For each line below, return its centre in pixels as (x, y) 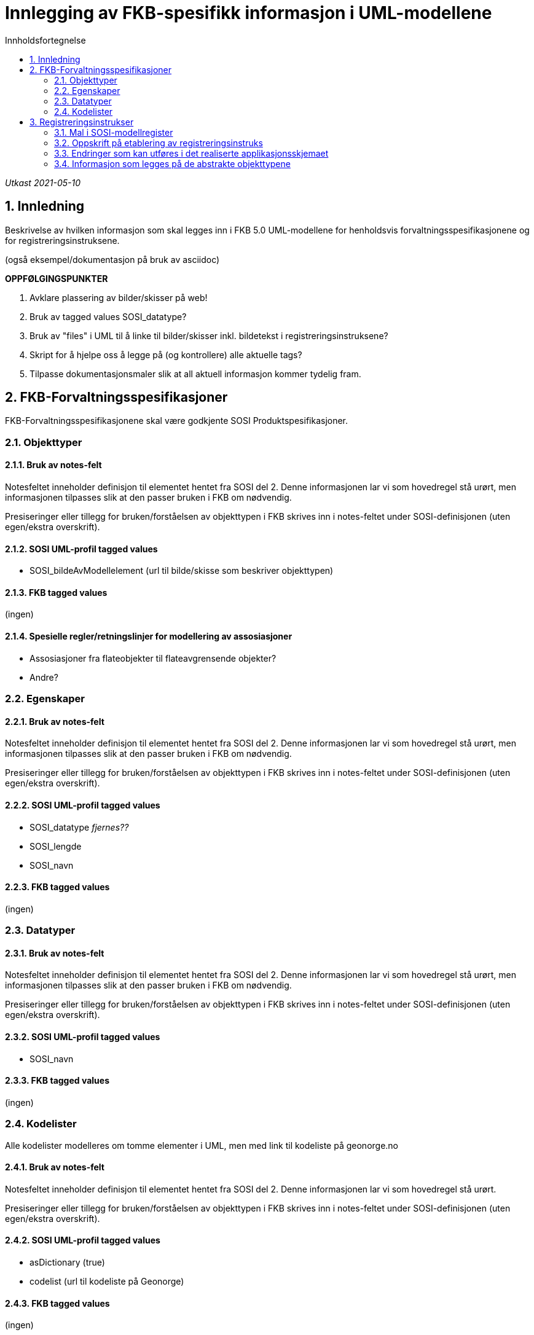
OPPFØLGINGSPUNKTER (57, 278)
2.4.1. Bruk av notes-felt (55, 1167)
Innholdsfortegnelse (45, 40)
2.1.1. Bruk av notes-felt (53, 465)
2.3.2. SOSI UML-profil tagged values (83, 1036)
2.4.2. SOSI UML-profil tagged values (83, 1240)
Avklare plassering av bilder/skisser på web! (119, 297)
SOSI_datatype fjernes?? (79, 827)
